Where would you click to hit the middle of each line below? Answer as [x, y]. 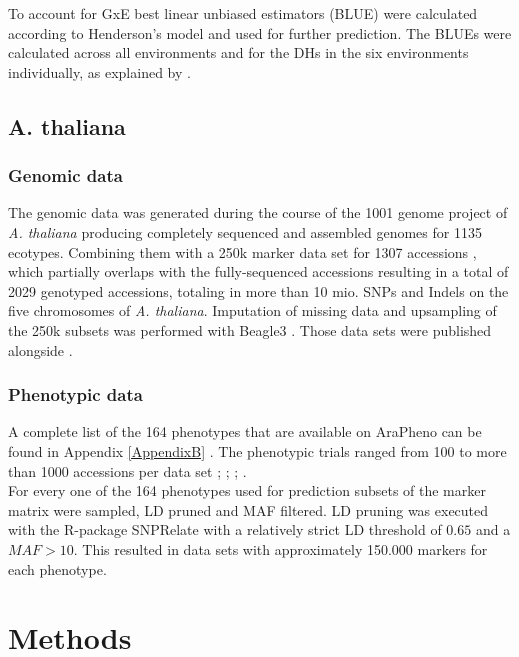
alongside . [40, 349]
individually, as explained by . [99, 71]
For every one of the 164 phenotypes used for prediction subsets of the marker [247, 490]
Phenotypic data [75, 394]
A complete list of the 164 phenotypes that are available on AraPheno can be [245, 431]
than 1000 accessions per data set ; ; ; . [127, 470]
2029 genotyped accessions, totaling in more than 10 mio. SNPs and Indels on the [258, 290]
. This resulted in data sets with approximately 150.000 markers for [280, 548]
